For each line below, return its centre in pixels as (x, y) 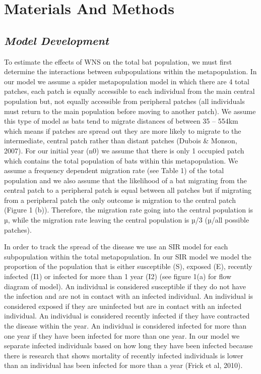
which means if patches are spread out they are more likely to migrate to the (123, 130)
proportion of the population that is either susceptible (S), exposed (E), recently (128, 266)
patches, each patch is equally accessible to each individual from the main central (129, 91)
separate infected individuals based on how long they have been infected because (128, 345)
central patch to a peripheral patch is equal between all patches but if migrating (128, 190)
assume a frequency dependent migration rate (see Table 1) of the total (114, 170)
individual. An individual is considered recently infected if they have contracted (127, 316)
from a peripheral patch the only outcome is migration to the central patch (120, 200)
